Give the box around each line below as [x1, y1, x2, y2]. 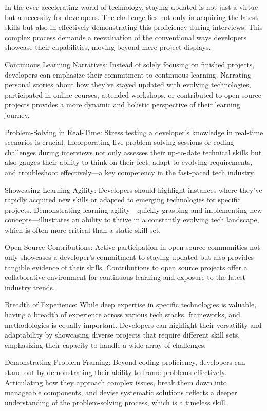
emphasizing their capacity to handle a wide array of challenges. [5, 339, 206, 350]
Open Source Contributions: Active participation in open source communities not [5, 241, 260, 252]
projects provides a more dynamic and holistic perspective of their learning [5, 99, 240, 110]
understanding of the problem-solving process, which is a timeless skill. [5, 397, 227, 407]
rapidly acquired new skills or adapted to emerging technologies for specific [5, 194, 241, 205]
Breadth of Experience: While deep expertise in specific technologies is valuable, [5, 299, 257, 310]
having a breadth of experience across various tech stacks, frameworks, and [5, 309, 240, 320]
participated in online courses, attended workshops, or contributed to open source [5, 89, 261, 100]
